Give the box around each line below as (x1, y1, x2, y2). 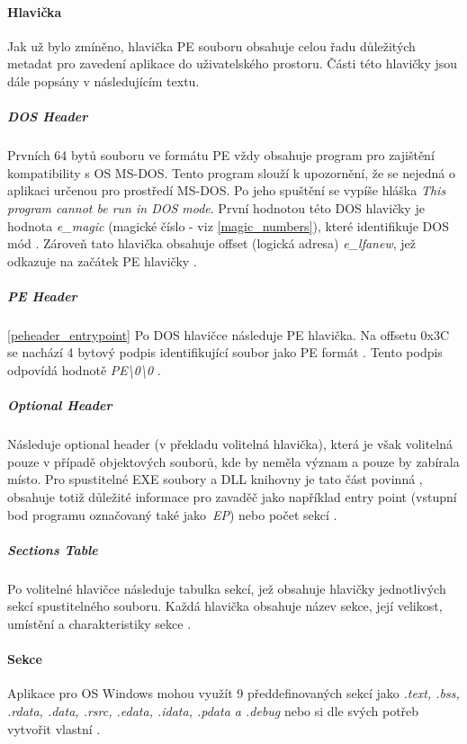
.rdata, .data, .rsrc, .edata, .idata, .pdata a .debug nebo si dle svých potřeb (7, 701, 419, 720)
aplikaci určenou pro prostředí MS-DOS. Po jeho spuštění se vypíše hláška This (7, 181, 446, 200)
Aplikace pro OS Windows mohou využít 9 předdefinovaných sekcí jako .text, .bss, (7, 684, 460, 703)
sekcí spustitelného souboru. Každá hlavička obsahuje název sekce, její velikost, (7, 596, 443, 615)
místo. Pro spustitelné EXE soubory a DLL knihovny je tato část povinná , (7, 470, 423, 489)
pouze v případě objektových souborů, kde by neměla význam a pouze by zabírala (7, 452, 460, 471)
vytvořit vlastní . (7, 719, 101, 738)
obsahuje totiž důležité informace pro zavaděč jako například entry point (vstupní (7, 487, 457, 506)
